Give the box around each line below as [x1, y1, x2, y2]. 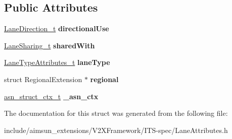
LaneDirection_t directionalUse [4, 23, 109, 34]
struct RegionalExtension [4, 74, 82, 84]
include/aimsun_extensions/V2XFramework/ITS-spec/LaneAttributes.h [4, 124, 228, 135]
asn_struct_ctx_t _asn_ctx [4, 91, 99, 101]
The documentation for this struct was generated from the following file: [4, 108, 228, 118]
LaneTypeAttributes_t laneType [4, 57, 110, 67]
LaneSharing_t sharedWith [4, 40, 95, 50]
